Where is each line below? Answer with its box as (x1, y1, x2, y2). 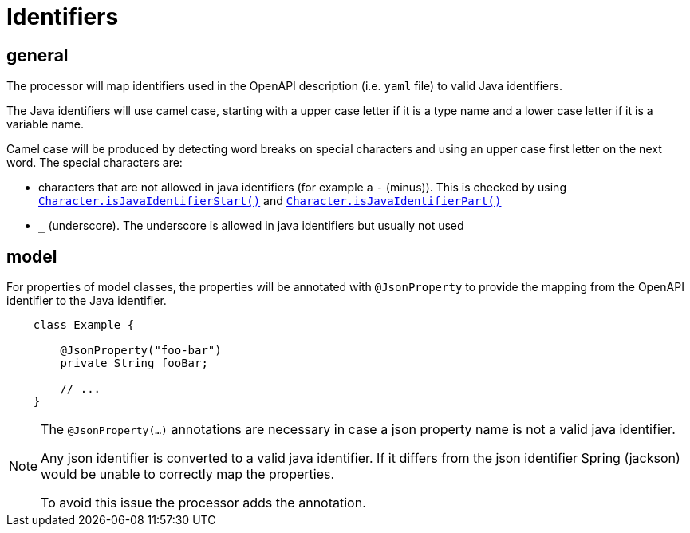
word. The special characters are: (6, 156, 183, 170)
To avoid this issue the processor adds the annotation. (41, 495, 366, 511)
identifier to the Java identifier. (6, 294, 167, 308)
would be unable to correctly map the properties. (41, 466, 335, 483)
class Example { (33, 318, 135, 332)
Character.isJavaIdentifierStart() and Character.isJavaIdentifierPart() (38, 194, 502, 208)
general (6, 45, 69, 65)
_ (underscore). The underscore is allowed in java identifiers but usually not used (38, 219, 464, 233)
